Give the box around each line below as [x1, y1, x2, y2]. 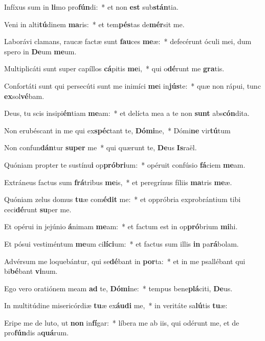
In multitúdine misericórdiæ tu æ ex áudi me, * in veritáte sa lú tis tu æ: [4, 300, 228, 311]
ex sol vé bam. [4, 90, 45, 101]
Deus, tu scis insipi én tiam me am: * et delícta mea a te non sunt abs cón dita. [4, 108, 250, 118]
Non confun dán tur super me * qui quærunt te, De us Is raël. [4, 142, 197, 153]
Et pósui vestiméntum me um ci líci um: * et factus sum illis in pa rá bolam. [4, 238, 239, 249]
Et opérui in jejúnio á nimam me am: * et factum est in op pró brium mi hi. [4, 221, 238, 232]
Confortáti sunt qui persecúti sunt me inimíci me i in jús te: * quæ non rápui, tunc [4, 80, 261, 91]
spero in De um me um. [4, 46, 77, 56]
